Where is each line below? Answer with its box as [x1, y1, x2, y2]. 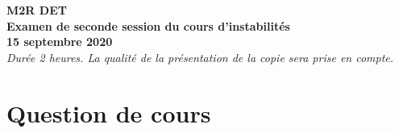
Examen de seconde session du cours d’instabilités [6, 17, 290, 34]
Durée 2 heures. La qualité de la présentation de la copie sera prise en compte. [6, 48, 394, 65]
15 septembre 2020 [6, 33, 113, 50]
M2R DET [6, 2, 67, 18]
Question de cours [6, 96, 211, 129]
